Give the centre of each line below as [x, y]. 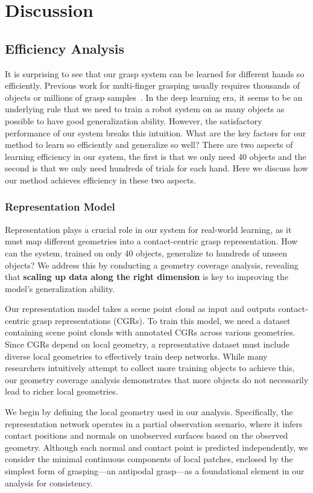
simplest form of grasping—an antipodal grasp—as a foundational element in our [155, 471]
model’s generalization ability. [60, 288]
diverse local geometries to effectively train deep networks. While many [136, 356]
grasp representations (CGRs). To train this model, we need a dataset [161, 320]
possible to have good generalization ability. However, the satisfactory [134, 120]
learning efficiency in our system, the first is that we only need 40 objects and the [156, 156]
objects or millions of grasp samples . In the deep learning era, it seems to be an [154, 97]
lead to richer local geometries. [62, 391]
